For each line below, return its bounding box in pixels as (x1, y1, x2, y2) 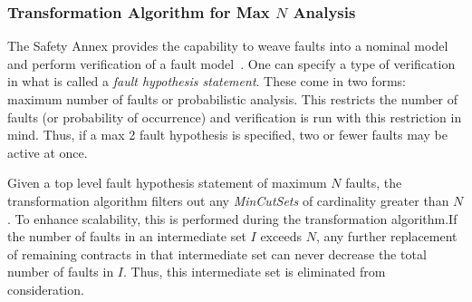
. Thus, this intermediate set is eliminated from (123, 262, 386, 281)
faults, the (345, 173, 402, 192)
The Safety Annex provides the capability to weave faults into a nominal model (7, 36, 448, 55)
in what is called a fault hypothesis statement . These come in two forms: (7, 72, 406, 91)
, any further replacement (315, 227, 458, 246)
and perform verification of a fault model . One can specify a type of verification (7, 54, 456, 73)
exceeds (260, 227, 302, 246)
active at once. (7, 142, 88, 161)
